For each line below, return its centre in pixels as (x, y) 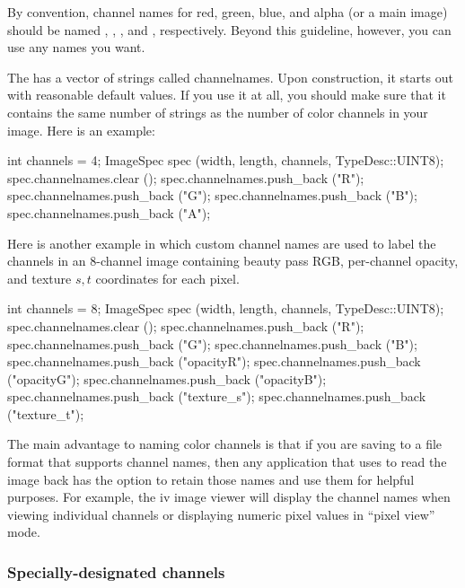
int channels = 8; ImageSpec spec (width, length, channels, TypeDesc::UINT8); (226, 308)
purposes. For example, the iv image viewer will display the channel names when (229, 497)
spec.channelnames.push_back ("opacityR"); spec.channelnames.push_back (214, 361)
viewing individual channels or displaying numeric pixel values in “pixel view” (221, 514)
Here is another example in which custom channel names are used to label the (222, 243)
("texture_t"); (46, 413)
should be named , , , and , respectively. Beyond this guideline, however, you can (229, 29)
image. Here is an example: (81, 130)
